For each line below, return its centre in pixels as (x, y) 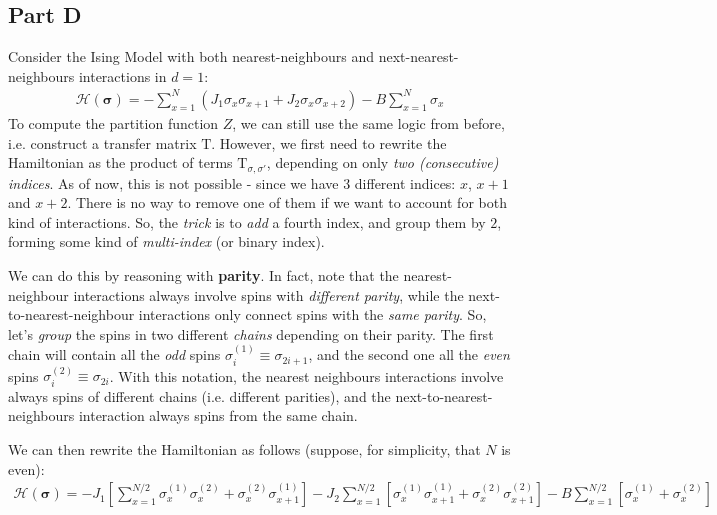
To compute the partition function (113, 122)
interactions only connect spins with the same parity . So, (312, 314)
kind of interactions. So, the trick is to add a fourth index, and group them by (247, 221)
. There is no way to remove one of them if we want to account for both (287, 202)
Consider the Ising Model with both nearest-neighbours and (191, 56)
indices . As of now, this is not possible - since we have (173, 182)
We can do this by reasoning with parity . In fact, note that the (203, 274)
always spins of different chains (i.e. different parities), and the (199, 395)
